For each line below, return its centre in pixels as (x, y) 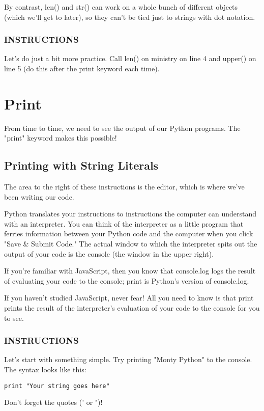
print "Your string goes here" (57, 386)
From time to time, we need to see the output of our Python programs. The (122, 128)
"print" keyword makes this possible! (61, 138)
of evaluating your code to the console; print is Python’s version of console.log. (127, 280)
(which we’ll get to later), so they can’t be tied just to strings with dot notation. (130, 17)
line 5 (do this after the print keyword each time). (82, 68)
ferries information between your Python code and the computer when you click (129, 234)
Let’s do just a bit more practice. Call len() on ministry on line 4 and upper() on (130, 58)
